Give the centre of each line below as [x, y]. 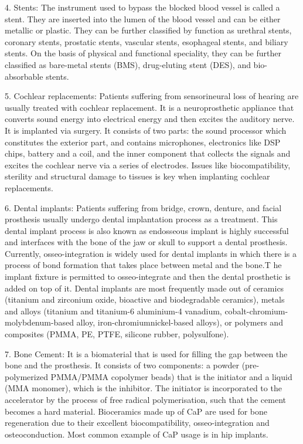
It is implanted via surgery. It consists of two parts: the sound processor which [146, 130]
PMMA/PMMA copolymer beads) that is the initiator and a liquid [171, 376]
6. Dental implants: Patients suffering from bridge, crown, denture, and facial [143, 207]
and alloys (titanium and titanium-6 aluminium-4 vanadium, [113, 311]
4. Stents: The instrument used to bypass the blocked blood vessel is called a [142, 7]
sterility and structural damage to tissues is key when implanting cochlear [137, 176]
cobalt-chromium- [256, 311]
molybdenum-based [39, 322]
